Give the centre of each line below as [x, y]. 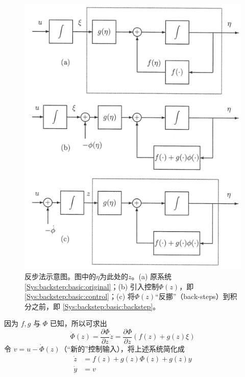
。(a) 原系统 [152, 276]
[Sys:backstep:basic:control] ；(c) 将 [80, 296]
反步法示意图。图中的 [60, 276]
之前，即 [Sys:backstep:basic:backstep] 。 [96, 306]
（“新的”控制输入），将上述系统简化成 [122, 349]
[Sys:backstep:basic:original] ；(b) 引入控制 [92, 286]
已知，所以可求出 [78, 323]
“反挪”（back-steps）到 [193, 296]
